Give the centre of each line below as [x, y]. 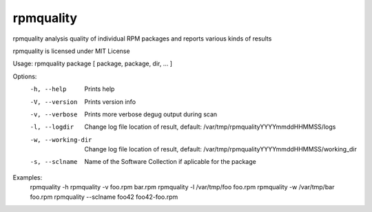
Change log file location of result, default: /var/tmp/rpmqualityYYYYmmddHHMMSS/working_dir [221, 149]
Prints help [100, 89]
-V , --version [54, 102]
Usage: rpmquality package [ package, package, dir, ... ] [92, 64]
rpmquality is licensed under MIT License [71, 51]
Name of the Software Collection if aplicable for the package [170, 162]
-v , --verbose [54, 114]
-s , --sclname [54, 162]
